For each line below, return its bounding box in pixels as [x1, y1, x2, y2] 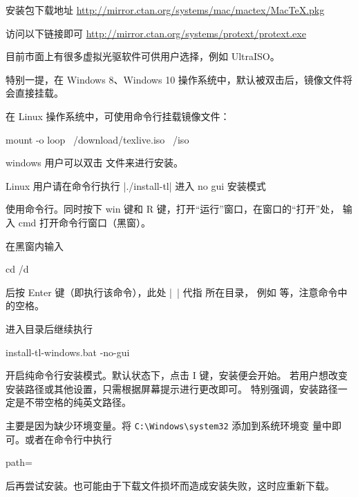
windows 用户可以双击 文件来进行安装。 [6, 155, 184, 170]
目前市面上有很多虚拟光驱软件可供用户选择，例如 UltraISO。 [6, 49, 280, 64]
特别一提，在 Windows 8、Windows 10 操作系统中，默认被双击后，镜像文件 [6, 72, 343, 86]
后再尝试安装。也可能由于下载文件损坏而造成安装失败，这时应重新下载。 [6, 478, 335, 492]
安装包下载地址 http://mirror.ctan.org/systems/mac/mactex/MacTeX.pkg [6, 3, 325, 17]
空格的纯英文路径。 [44, 395, 131, 409]
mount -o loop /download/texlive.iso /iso [6, 132, 189, 146]
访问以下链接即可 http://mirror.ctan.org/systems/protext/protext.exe [6, 26, 306, 40]
